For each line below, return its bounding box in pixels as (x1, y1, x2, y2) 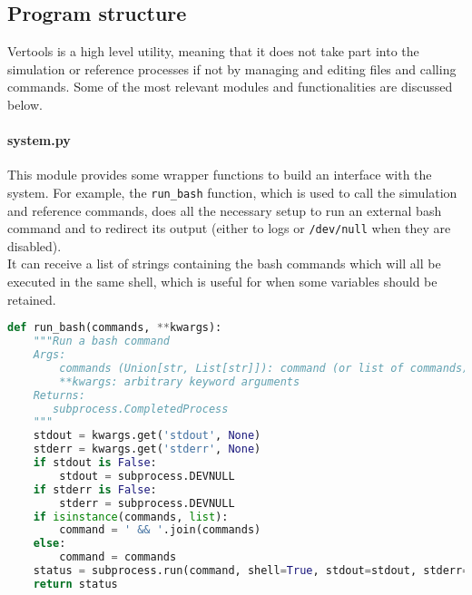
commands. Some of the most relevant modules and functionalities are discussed (7, 77, 453, 96)
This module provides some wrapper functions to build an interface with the (7, 165, 432, 184)
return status (33, 577, 118, 590)
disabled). (7, 236, 62, 255)
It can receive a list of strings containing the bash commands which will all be (7, 254, 441, 273)
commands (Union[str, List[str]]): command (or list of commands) (59, 361, 469, 375)
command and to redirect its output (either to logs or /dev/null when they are (7, 219, 451, 238)
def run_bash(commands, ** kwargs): (7, 321, 222, 335)
